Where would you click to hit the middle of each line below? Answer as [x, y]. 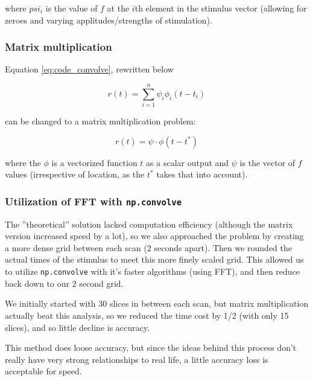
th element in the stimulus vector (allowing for [221, 8]
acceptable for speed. [43, 371]
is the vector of [267, 162]
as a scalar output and [188, 162]
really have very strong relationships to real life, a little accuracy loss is [137, 359]
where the [23, 162]
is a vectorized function [94, 162]
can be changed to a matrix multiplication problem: [100, 121]
